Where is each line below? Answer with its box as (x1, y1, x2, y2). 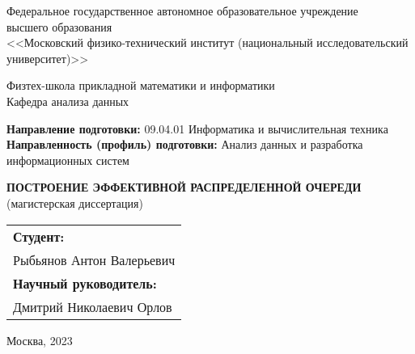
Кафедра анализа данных (6, 92, 129, 109)
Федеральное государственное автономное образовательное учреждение (6, 2, 358, 19)
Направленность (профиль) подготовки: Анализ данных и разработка (6, 136, 363, 153)
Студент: (13, 226, 65, 246)
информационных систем (6, 151, 129, 168)
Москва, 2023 (6, 331, 73, 348)
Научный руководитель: (13, 273, 157, 293)
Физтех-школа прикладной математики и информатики (6, 77, 275, 94)
